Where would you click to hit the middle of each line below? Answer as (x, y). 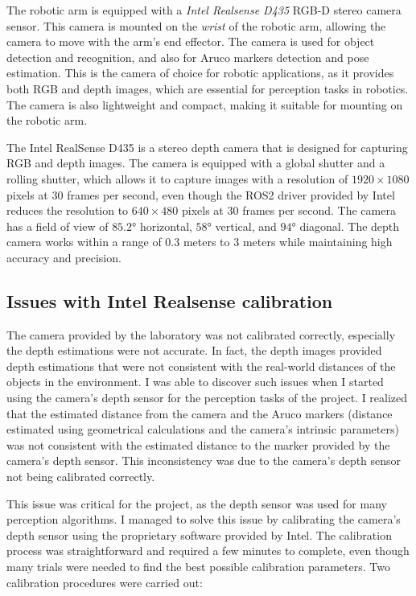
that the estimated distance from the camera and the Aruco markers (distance (200, 413)
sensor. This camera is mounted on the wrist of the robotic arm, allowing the (196, 25)
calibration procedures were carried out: (105, 582)
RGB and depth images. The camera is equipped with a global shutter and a (196, 163)
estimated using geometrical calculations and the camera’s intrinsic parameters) (203, 429)
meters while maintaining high (317, 242)
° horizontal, (162, 226)
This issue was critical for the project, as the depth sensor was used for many (197, 503)
